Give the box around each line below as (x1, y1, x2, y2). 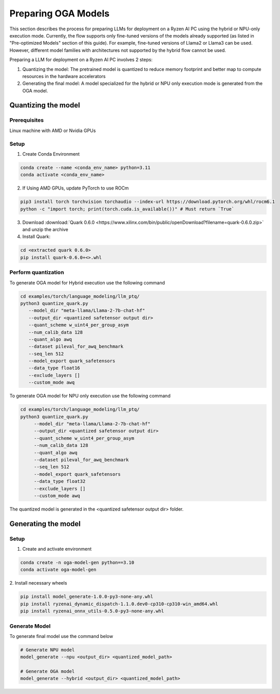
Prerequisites (9, 117, 44, 124)
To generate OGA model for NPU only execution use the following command (9, 393, 171, 399)
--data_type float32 (33, 478, 86, 484)
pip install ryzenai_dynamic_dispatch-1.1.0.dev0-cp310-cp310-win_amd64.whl (20, 601, 218, 607)
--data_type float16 (28, 365, 81, 371)
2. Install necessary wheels (9, 580, 67, 586)
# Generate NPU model (20, 647, 75, 652)
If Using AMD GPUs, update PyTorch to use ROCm (22, 185, 129, 191)
